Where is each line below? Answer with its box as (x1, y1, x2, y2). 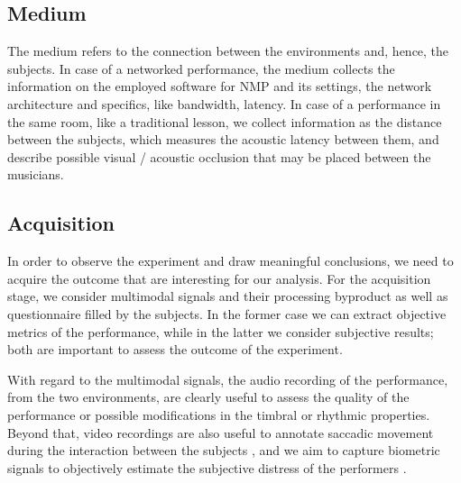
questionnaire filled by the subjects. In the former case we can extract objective (7, 304, 447, 323)
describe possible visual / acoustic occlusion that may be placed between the (7, 147, 431, 166)
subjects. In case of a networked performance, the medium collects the (7, 59, 395, 77)
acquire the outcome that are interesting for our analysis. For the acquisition (7, 269, 431, 287)
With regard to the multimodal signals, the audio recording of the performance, (7, 369, 448, 388)
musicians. (7, 165, 64, 184)
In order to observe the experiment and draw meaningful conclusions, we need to (7, 251, 454, 270)
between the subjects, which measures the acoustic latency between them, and (7, 130, 439, 149)
